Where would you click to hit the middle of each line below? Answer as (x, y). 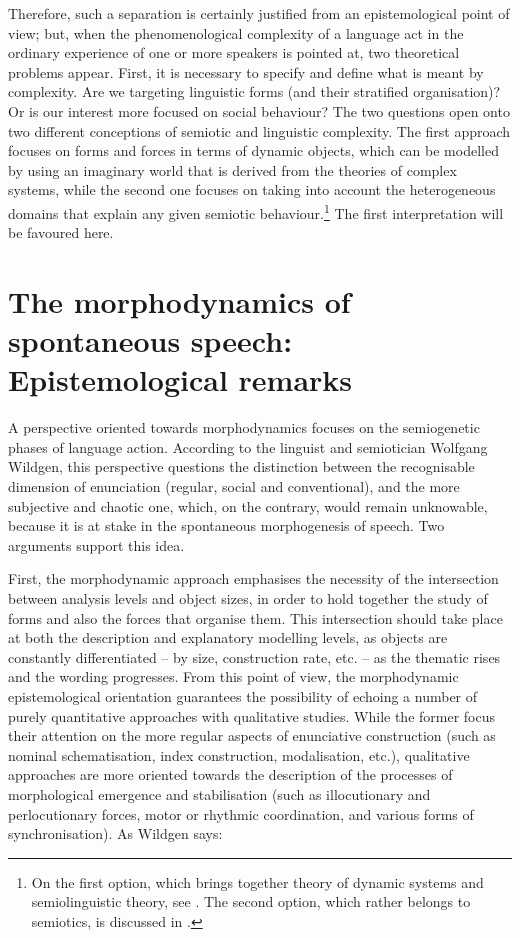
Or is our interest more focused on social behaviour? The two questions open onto (259, 110)
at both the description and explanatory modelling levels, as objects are (228, 637)
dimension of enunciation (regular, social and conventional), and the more (234, 486)
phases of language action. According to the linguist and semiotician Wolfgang (248, 446)
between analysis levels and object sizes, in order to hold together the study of (248, 598)
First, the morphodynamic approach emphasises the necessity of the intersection (253, 578)
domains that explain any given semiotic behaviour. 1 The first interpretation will (256, 211)
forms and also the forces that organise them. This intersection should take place (255, 617)
